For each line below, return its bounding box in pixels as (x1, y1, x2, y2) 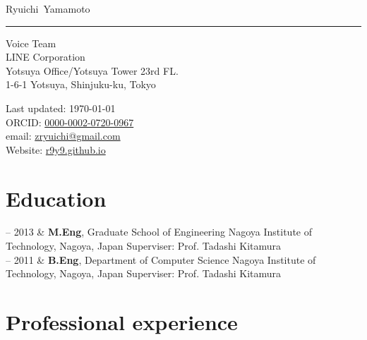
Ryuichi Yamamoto (6, 1, 90, 16)
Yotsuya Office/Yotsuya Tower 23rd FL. (6, 63, 179, 78)
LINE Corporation (6, 49, 85, 64)
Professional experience (6, 308, 238, 336)
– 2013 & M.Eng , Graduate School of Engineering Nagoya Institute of (6, 224, 312, 239)
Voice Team (6, 35, 56, 50)
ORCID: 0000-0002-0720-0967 (6, 114, 134, 129)
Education (6, 183, 107, 212)
